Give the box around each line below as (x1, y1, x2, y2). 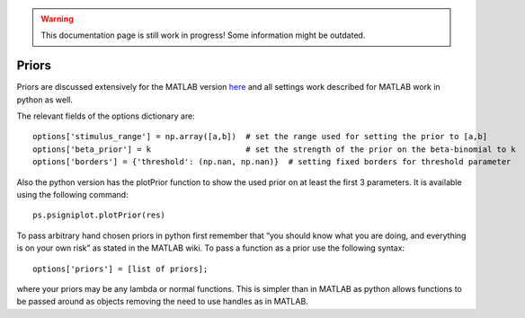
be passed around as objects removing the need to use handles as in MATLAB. (16, 296, 309, 307)
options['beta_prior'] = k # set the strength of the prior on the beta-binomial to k (32, 144, 516, 155)
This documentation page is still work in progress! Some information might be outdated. (40, 30, 366, 40)
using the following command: (16, 190, 129, 200)
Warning (40, 13, 74, 24)
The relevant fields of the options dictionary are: (16, 110, 195, 121)
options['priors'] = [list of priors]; (32, 263, 209, 274)
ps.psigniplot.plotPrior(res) (32, 210, 166, 220)
